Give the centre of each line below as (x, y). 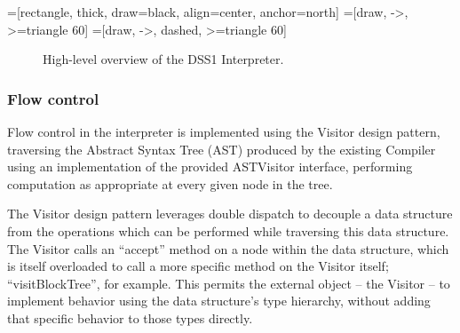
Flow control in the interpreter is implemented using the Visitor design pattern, (224, 131)
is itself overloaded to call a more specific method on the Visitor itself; (198, 266)
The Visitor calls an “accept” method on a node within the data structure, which (228, 248)
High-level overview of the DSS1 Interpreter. (163, 59)
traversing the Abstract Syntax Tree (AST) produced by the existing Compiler (222, 149)
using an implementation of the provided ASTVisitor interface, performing (210, 166)
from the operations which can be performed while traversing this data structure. (228, 230)
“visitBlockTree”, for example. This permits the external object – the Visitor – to (229, 283)
